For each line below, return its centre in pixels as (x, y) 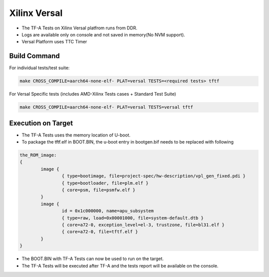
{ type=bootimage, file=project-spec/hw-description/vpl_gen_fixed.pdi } (154, 176)
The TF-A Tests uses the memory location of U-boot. (76, 135)
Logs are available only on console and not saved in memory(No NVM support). (103, 34)
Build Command (34, 56)
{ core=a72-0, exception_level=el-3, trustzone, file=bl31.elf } (143, 225)
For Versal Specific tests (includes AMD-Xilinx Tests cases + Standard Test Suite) (93, 94)
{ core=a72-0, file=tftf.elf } (100, 232)
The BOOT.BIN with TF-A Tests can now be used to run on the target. (93, 259)
